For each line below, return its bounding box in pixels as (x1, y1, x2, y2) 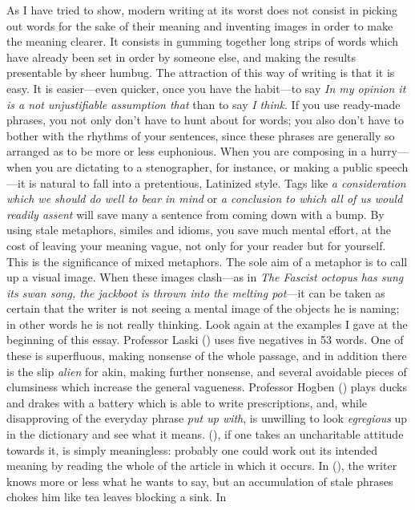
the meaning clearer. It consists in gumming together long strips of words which (6, 33, 399, 50)
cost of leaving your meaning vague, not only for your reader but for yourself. (6, 237, 386, 253)
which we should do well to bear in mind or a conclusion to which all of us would (6, 190, 403, 207)
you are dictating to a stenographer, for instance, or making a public (35, 158, 373, 175)
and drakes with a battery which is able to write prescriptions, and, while (6, 394, 368, 411)
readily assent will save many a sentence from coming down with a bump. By (6, 205, 385, 222)
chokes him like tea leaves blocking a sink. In (6, 488, 227, 505)
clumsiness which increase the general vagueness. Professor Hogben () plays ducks (6, 378, 408, 395)
